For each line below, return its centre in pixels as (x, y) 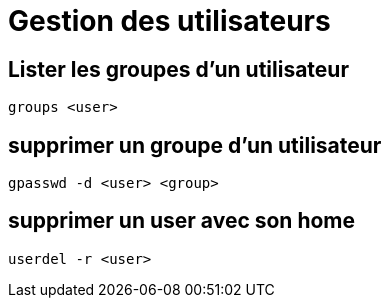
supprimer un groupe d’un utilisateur (195, 145)
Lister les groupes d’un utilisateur (178, 69)
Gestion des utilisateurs (169, 21)
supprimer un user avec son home (182, 221)
